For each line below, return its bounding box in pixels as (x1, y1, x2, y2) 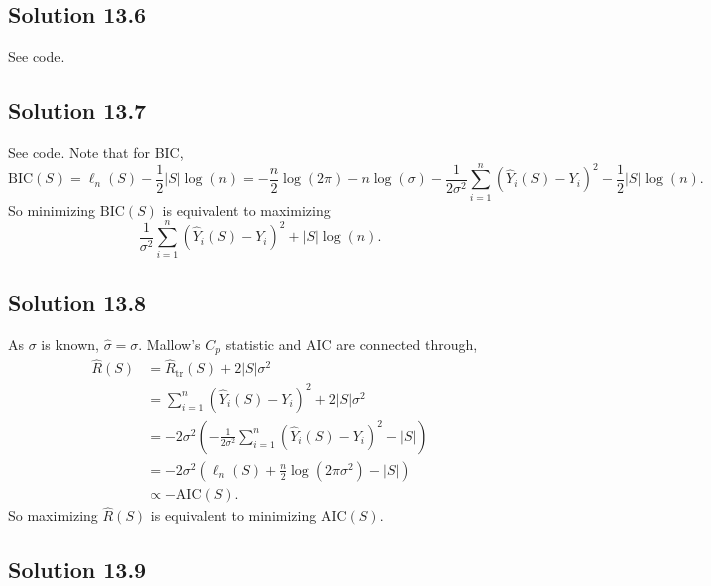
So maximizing (8, 505, 98, 526)
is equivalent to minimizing (150, 505, 317, 526)
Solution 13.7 (8, 95, 147, 126)
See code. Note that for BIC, (8, 142, 184, 162)
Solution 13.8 (8, 286, 147, 317)
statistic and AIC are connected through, (225, 333, 478, 354)
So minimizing (8, 199, 96, 220)
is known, (41, 333, 99, 354)
